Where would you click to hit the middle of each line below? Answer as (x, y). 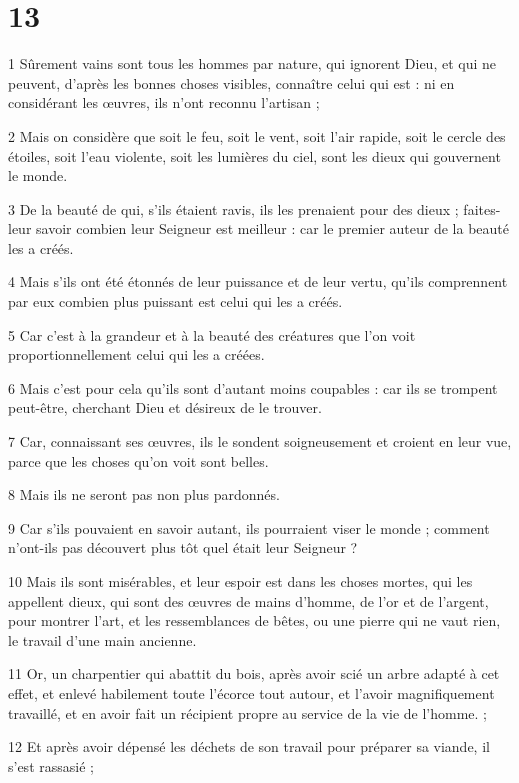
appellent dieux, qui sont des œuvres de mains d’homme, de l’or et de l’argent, (248, 600)
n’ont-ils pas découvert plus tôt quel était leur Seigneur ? (183, 547)
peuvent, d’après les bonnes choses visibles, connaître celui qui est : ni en (231, 82)
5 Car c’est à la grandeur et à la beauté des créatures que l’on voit (212, 334)
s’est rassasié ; (51, 765)
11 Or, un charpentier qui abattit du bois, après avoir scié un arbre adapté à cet (254, 673)
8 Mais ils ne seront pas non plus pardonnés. (144, 494)
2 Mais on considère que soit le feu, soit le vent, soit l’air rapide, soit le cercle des (257, 135)
